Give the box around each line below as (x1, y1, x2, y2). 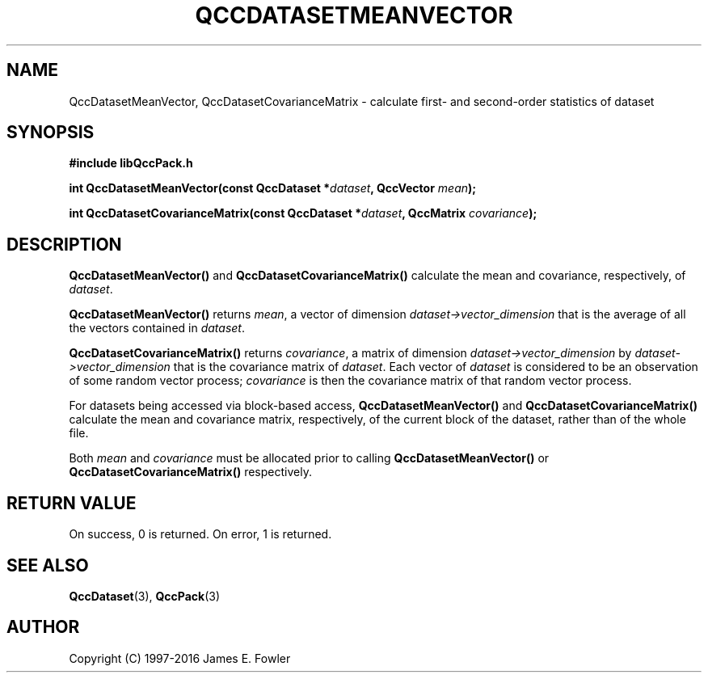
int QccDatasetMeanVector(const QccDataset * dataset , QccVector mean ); (69, 181, 477, 196)
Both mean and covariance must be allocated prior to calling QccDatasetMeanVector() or (69, 451, 550, 466)
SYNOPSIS (6, 122, 95, 143)
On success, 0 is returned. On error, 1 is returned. (69, 527, 332, 542)
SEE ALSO (6, 555, 89, 576)
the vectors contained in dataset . (69, 321, 245, 335)
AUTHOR (6, 617, 80, 638)
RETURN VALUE (6, 492, 137, 513)
